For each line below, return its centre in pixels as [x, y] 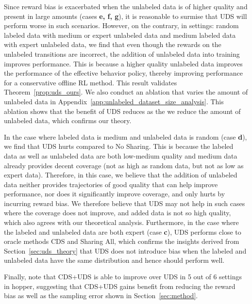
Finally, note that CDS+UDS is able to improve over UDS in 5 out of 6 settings [123, 277]
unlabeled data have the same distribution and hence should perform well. [114, 260]
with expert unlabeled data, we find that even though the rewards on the [113, 44]
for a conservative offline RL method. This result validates [91, 82]
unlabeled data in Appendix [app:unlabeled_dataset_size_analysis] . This [114, 101]
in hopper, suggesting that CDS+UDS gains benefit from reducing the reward [120, 286]
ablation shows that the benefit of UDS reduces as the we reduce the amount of [122, 111]
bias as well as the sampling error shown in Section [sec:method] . [101, 296]
